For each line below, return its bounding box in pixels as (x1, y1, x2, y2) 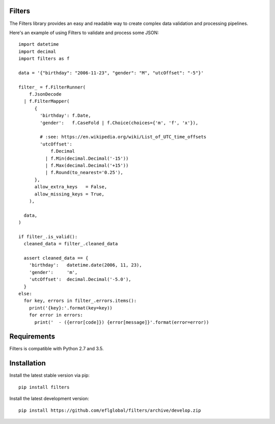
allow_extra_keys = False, (34, 184, 107, 190)
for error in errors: (29, 312, 84, 318)
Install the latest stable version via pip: (9, 372, 90, 379)
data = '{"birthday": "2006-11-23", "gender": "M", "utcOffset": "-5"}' (18, 70, 204, 76)
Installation (9, 359, 46, 368)
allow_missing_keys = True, (34, 191, 104, 197)
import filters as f (18, 56, 70, 62)
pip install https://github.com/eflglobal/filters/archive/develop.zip (18, 407, 201, 413)
